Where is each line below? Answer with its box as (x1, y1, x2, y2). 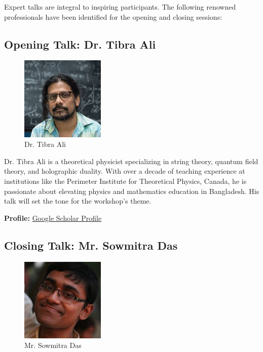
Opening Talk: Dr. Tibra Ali (4, 36, 156, 52)
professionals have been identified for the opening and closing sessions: (4, 11, 222, 22)
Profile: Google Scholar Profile (4, 212, 102, 223)
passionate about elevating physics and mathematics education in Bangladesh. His (4, 185, 259, 196)
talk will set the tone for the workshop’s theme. (4, 195, 152, 206)
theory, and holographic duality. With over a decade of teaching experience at (4, 166, 245, 176)
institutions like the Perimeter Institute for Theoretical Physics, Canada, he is (4, 175, 247, 186)
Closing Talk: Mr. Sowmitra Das (4, 237, 178, 253)
